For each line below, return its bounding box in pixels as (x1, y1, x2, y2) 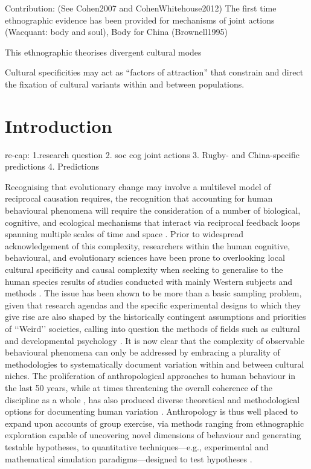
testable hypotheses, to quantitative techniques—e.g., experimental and (5, 440, 269, 453)
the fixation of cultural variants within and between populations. (5, 77, 245, 90)
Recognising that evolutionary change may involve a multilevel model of (5, 180, 271, 193)
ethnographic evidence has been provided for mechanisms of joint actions (5, 13, 275, 26)
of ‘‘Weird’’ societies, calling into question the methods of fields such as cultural (5, 322, 300, 334)
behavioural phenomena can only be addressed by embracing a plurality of (5, 346, 280, 359)
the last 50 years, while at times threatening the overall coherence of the (5, 381, 272, 394)
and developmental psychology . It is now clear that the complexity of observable (5, 334, 305, 346)
